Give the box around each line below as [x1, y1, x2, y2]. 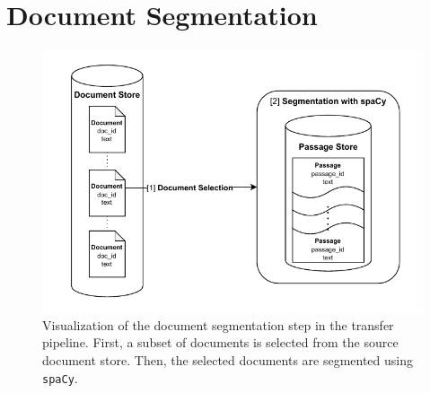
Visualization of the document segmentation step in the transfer [42, 315, 394, 334]
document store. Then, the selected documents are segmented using [42, 350, 414, 369]
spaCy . [42, 368, 78, 387]
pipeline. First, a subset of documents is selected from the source [42, 333, 399, 352]
